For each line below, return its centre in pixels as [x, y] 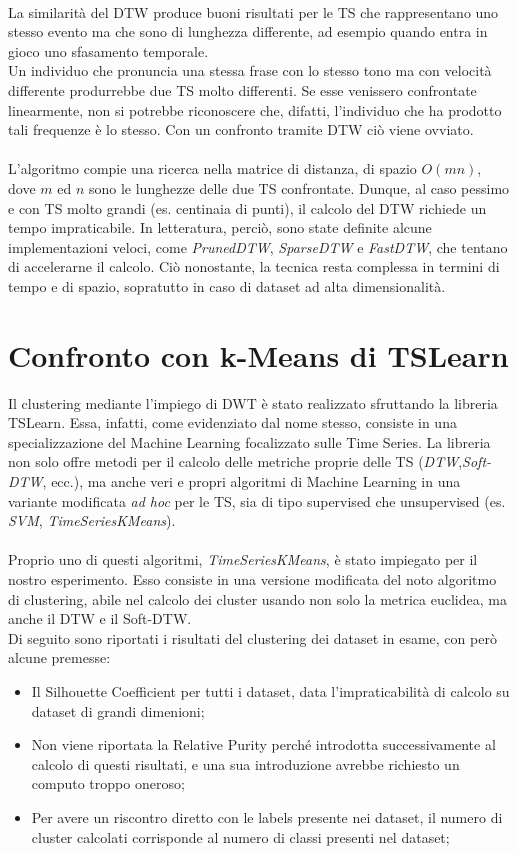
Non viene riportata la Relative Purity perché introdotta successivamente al [263, 744]
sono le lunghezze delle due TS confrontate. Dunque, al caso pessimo [299, 187]
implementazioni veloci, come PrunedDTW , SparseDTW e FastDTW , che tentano [258, 246]
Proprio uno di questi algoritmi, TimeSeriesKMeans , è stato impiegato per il [243, 559]
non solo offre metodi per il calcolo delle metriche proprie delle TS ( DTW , [235, 461]
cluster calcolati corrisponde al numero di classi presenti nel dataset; [240, 836]
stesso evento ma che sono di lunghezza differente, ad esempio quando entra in [248, 31]
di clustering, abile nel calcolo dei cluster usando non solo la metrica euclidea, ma [257, 598]
